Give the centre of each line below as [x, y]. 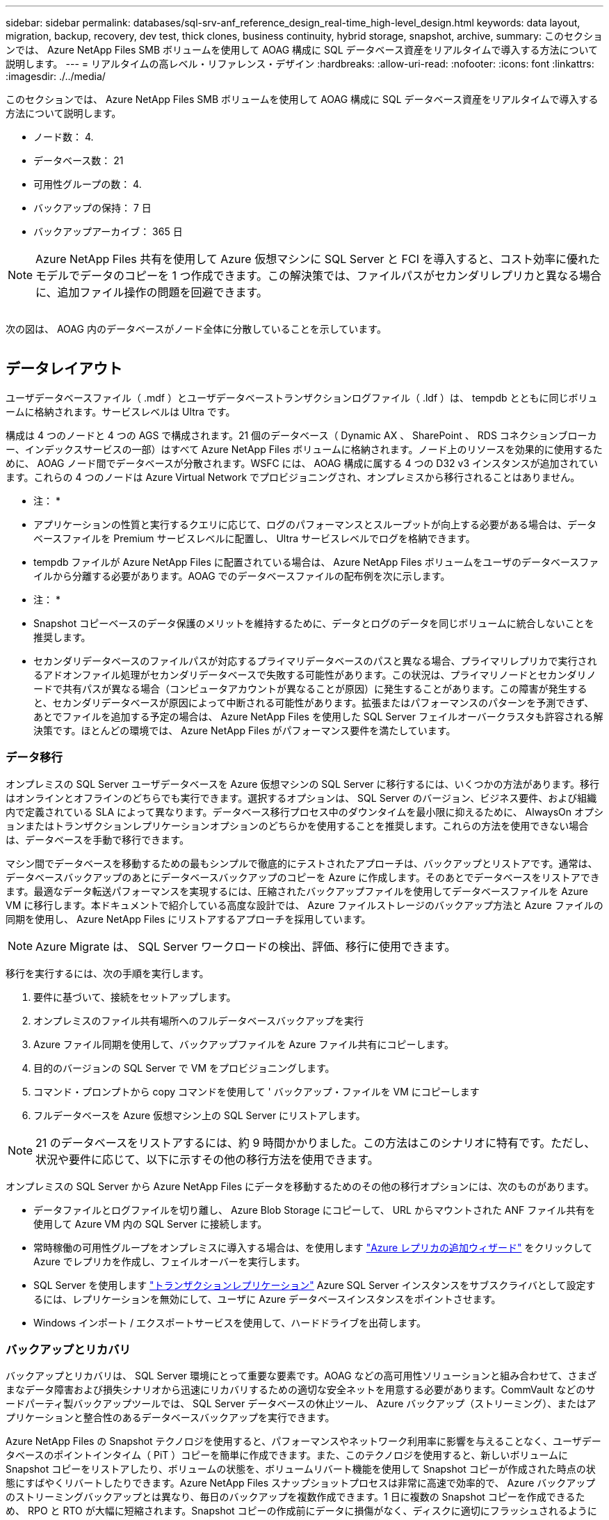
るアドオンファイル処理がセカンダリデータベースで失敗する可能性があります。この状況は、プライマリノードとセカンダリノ [315, 674]
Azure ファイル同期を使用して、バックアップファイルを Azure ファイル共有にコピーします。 [244, 1044]
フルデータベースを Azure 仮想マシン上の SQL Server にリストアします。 [200, 1115]
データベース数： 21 [79, 160]
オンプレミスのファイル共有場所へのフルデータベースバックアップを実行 [198, 1020]
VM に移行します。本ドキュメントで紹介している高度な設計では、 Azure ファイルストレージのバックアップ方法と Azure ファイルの [304, 905]
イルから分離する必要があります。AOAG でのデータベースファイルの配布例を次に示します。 [242, 576]
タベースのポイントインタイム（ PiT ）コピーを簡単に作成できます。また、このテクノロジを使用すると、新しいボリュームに [287, 1455]
